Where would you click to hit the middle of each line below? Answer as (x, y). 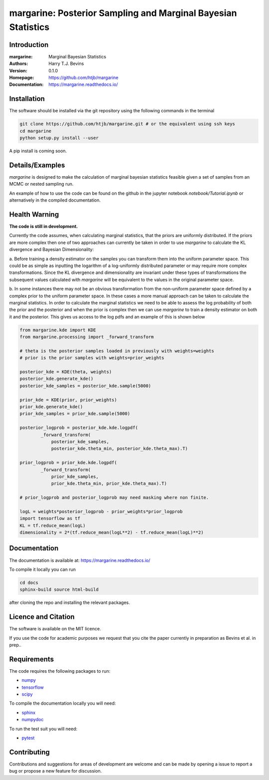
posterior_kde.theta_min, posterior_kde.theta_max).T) (120, 449)
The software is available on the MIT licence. (55, 629)
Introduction (29, 45)
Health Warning (34, 214)
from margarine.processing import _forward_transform (87, 337)
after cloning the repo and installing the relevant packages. (70, 603)
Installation (27, 99)
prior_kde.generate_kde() (51, 407)
